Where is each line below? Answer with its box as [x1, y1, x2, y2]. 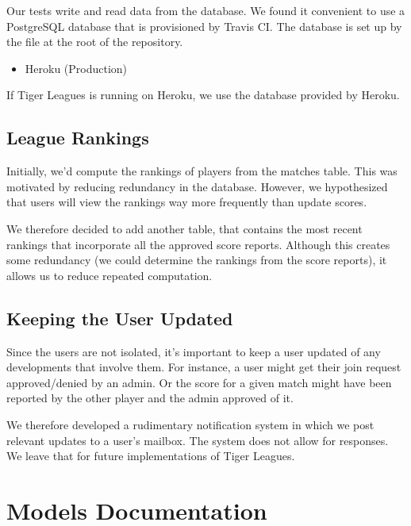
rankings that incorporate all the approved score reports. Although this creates [6, 236, 390, 252]
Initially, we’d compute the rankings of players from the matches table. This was [6, 163, 398, 179]
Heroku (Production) [25, 60, 128, 76]
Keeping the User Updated [6, 305, 233, 330]
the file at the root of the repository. [6, 33, 183, 50]
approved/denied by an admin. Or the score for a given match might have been [6, 374, 392, 390]
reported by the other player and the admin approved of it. [6, 390, 294, 406]
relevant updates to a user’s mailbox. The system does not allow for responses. [6, 432, 389, 448]
